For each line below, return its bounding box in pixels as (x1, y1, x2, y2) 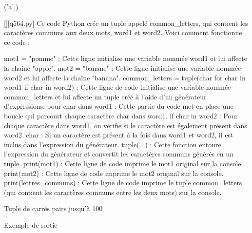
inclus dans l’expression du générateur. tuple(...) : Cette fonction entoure (4, 139, 221, 149)
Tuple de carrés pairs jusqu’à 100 (4, 203, 103, 214)
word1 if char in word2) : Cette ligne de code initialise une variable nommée (4, 82, 231, 92)
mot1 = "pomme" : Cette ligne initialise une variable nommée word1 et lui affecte (4, 53, 247, 63)
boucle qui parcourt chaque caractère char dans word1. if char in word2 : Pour (4, 110, 238, 120)
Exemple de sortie (4, 219, 58, 230)
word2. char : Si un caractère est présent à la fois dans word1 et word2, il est (4, 130, 233, 140)
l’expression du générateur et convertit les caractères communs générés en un (4, 149, 233, 159)
